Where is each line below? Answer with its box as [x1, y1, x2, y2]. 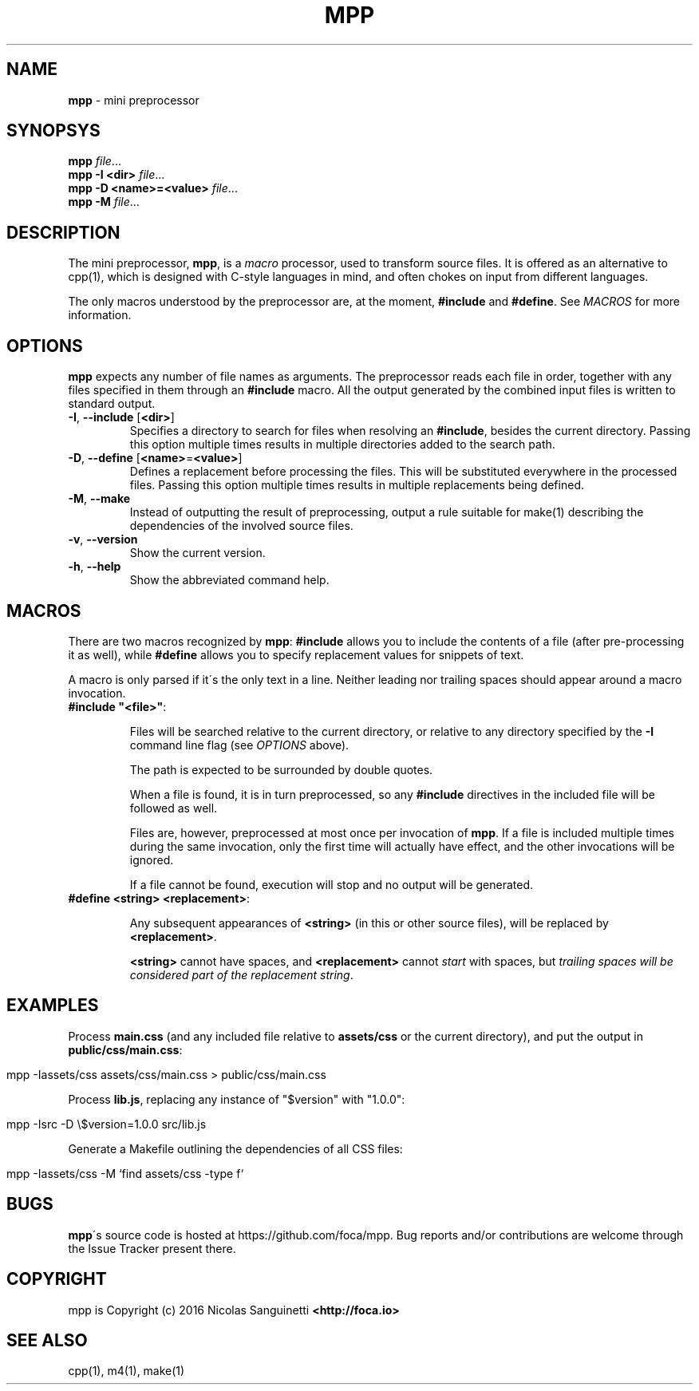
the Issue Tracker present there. [68, 1241, 236, 1255]
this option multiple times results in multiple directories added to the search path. [129, 437, 555, 452]
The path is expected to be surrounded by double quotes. [129, 762, 433, 777]
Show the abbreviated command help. [129, 573, 330, 587]
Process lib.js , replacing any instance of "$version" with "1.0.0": [68, 1092, 405, 1106]
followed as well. [129, 800, 218, 815]
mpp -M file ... [68, 195, 140, 209]
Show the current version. [129, 546, 266, 560]
